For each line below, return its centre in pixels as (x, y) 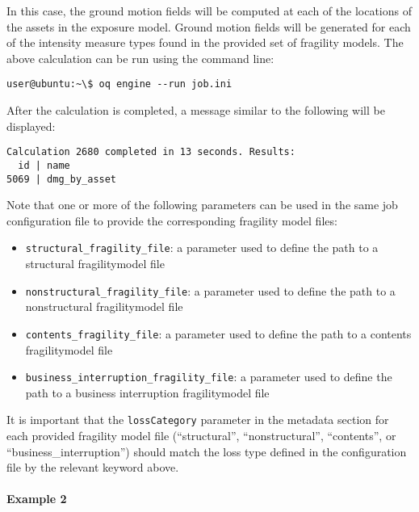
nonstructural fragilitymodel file (104, 306)
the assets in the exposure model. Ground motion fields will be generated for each (209, 26)
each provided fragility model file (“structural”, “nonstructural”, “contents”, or (201, 436)
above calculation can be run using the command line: (140, 58)
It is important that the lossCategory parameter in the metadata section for (198, 420)
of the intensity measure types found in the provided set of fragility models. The (205, 42)
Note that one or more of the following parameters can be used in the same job (202, 205)
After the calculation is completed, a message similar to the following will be (196, 110)
